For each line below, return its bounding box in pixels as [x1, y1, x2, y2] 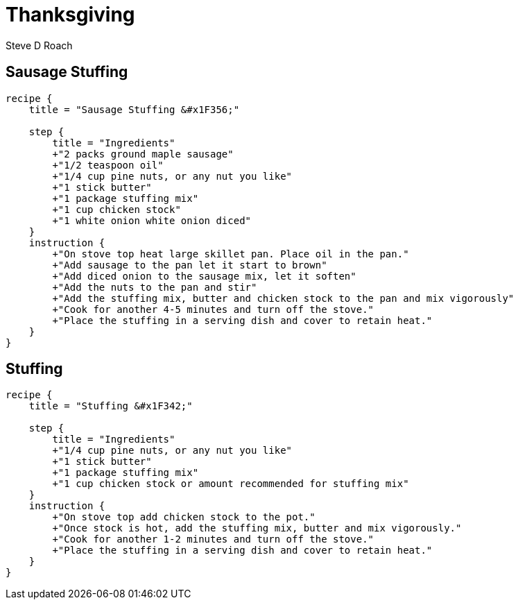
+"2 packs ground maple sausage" [52, 148, 234, 160]
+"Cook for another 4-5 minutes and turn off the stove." [52, 303, 374, 315]
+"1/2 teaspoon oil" [52, 159, 164, 171]
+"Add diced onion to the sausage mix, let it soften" [52, 270, 356, 282]
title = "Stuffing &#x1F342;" [28, 400, 193, 412]
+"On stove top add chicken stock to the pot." [52, 511, 316, 523]
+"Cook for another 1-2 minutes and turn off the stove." [52, 534, 374, 545]
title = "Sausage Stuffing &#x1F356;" [28, 103, 240, 115]
